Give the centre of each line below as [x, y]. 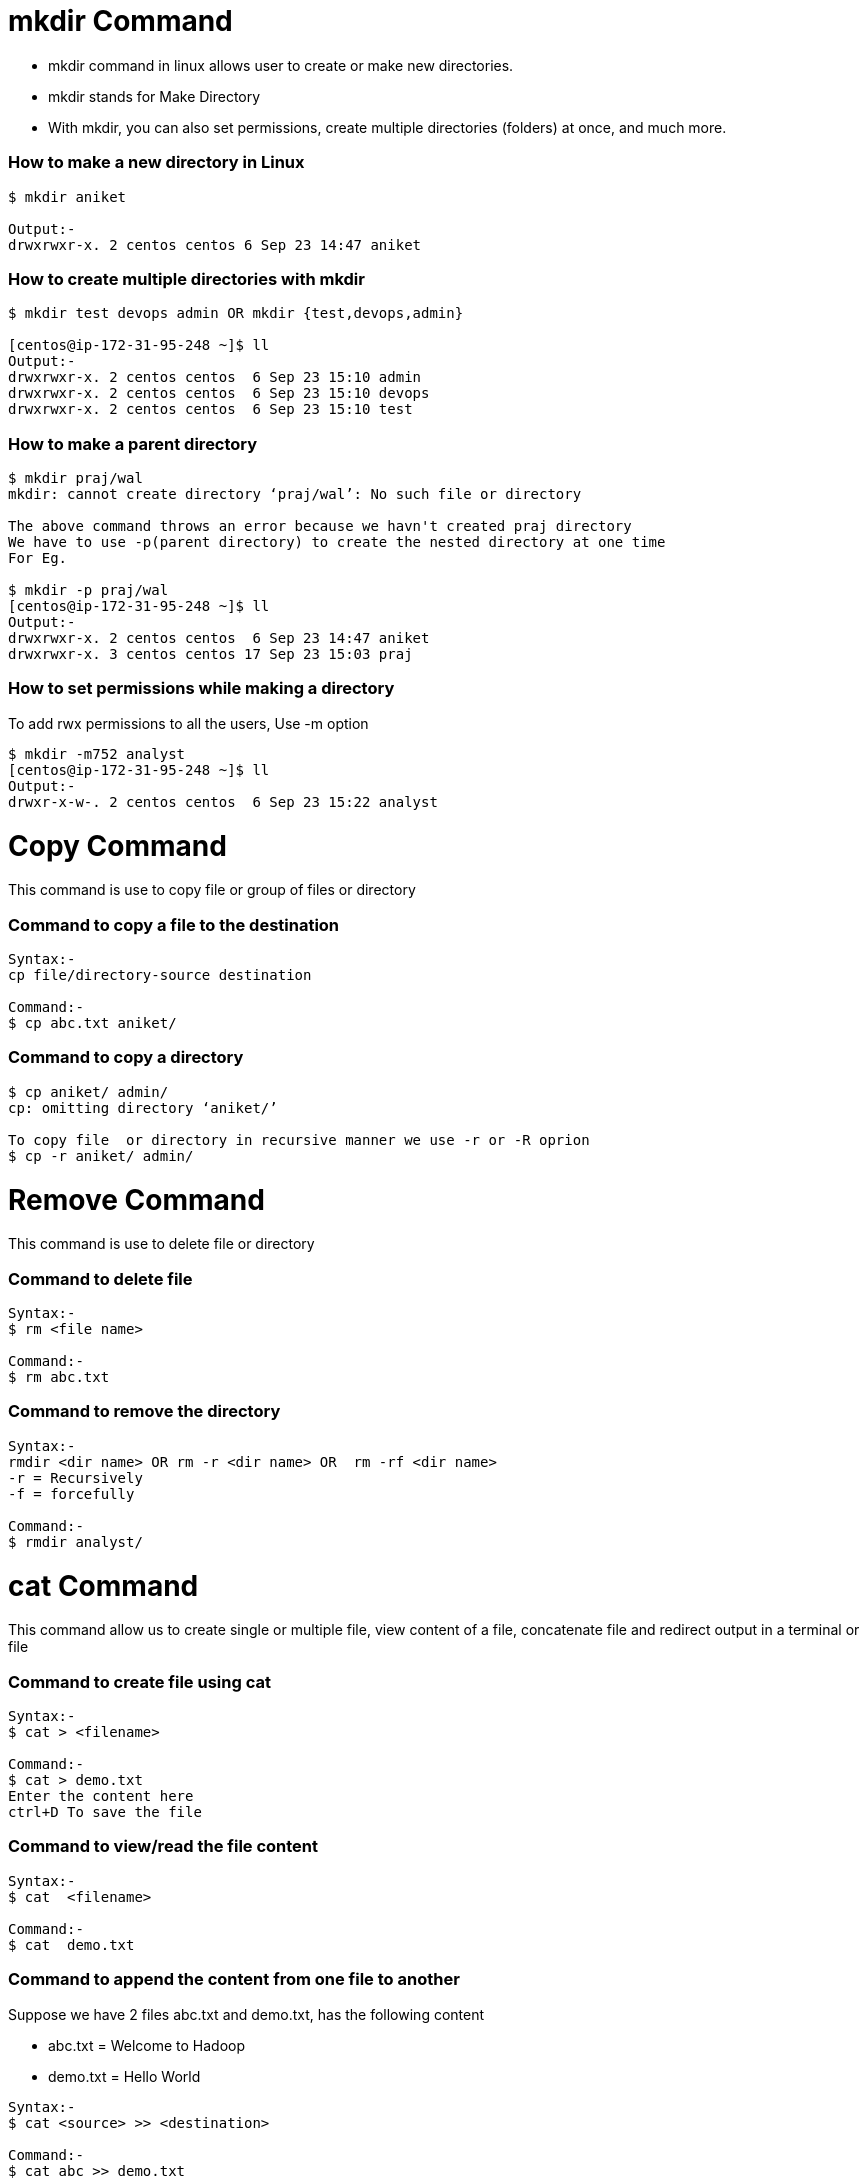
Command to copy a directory [126, 1057]
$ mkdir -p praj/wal [88, 590]
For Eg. [38, 558]
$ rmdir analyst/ [75, 1541]
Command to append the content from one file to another [234, 1979]
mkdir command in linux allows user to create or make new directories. [281, 65]
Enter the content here [101, 1796]
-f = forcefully [71, 1493]
